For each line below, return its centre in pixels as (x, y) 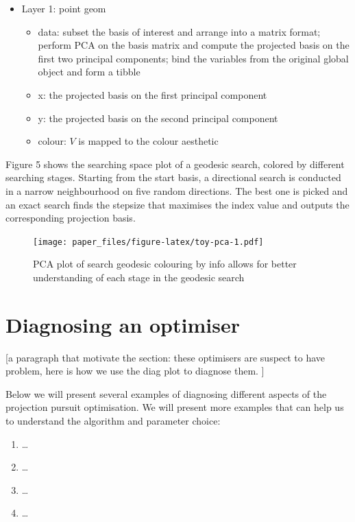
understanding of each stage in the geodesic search (139, 277)
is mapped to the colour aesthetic (148, 141)
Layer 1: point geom (64, 8)
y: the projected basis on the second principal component (158, 118)
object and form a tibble (89, 72)
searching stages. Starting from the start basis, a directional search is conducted (173, 177)
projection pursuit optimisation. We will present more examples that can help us (175, 407)
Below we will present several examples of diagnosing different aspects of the (166, 393)
